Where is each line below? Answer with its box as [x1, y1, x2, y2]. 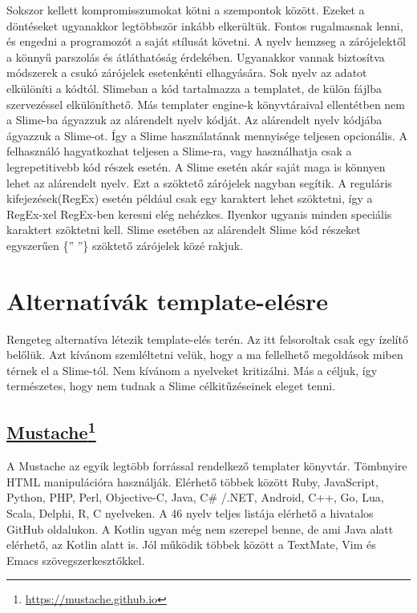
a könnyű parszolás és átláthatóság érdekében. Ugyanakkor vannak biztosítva [6, 48, 385, 65]
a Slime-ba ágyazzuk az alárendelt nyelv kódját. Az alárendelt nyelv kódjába [6, 111, 383, 128]
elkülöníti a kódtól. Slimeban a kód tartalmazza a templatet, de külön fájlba [6, 79, 382, 96]
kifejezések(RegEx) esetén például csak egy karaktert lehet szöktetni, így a [6, 190, 373, 207]
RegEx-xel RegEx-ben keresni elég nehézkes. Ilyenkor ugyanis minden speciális [6, 205, 392, 222]
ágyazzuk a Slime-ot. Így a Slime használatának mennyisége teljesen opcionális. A [6, 127, 407, 143]
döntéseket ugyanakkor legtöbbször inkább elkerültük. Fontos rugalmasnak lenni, [6, 17, 403, 34]
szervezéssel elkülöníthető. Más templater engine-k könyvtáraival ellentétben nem [6, 95, 405, 112]
